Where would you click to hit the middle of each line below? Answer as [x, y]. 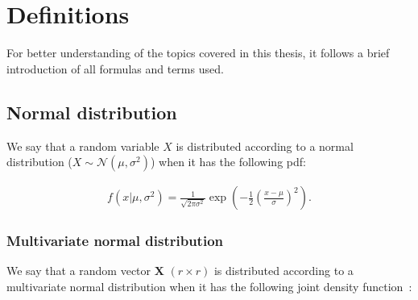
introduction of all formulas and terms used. [115, 68]
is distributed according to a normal [265, 146]
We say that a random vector [79, 271]
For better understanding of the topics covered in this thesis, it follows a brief [198, 53]
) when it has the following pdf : [228, 162]
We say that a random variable [83, 146]
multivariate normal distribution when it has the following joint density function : [209, 286]
